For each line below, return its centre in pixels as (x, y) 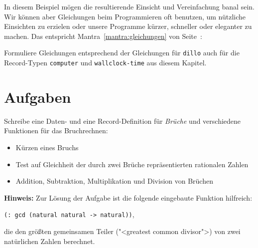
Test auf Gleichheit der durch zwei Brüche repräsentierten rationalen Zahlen (132, 164)
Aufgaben (38, 97)
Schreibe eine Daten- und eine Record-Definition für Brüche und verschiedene (123, 121)
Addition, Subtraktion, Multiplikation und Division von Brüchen (114, 181)
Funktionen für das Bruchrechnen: (56, 130)
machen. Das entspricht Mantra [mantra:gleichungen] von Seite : (103, 36)
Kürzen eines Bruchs (47, 147)
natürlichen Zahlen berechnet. (50, 241)
